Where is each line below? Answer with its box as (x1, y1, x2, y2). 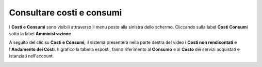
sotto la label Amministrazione (9, 30, 71, 36)
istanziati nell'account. (9, 53, 54, 59)
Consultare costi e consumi (9, 7, 122, 18)
